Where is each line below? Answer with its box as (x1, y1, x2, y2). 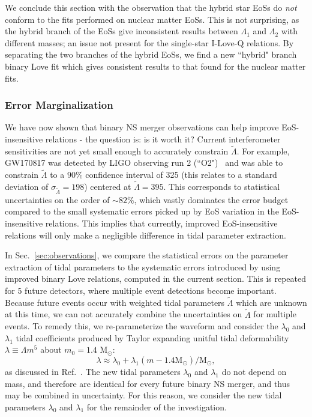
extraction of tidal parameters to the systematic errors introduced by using (5, 260, 281, 273)
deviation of (5, 180, 49, 192)
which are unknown (236, 296, 307, 308)
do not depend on (221, 365, 287, 377)
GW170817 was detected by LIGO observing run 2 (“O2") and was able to (5, 156, 283, 169)
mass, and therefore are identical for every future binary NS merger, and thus (5, 377, 290, 389)
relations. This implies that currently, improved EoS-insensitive (45, 216, 278, 229)
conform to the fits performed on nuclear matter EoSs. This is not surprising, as (5, 13, 299, 25)
